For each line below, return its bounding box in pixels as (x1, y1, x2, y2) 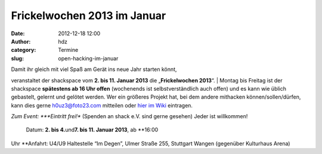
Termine (58, 47, 79, 54)
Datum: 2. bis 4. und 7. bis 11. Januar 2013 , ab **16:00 (26, 126, 159, 134)
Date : (11, 30, 25, 37)
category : (11, 47, 36, 54)
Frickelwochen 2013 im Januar (11, 9, 166, 22)
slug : (11, 54, 24, 62)
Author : (11, 38, 31, 45)
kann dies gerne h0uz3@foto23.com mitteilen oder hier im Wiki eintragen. (11, 101, 193, 109)
